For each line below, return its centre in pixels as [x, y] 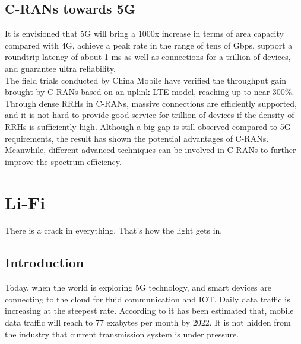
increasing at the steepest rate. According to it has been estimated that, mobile [149, 310]
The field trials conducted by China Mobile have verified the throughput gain [145, 80]
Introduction [45, 262]
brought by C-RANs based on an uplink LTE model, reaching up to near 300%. [150, 92]
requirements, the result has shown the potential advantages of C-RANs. [137, 138]
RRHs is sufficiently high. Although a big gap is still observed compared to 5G [148, 126]
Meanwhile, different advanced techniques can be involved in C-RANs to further [150, 150]
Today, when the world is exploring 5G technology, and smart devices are [138, 287]
